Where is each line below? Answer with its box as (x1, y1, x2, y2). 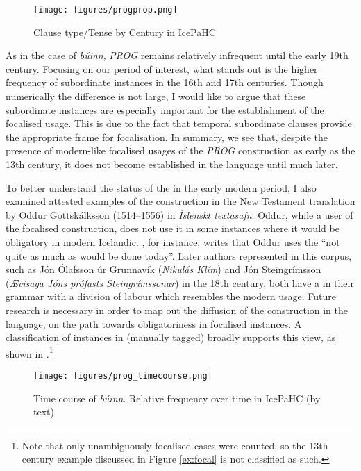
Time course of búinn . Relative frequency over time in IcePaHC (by (33, 390, 321, 405)
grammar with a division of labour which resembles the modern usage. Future (6, 289, 336, 304)
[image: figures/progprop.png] (33, 5, 178, 15)
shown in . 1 (6, 344, 53, 361)
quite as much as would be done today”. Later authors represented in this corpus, (6, 248, 352, 263)
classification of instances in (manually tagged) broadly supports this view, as (6, 330, 336, 345)
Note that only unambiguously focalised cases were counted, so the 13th (22, 438, 328, 452)
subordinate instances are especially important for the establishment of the (6, 102, 324, 117)
